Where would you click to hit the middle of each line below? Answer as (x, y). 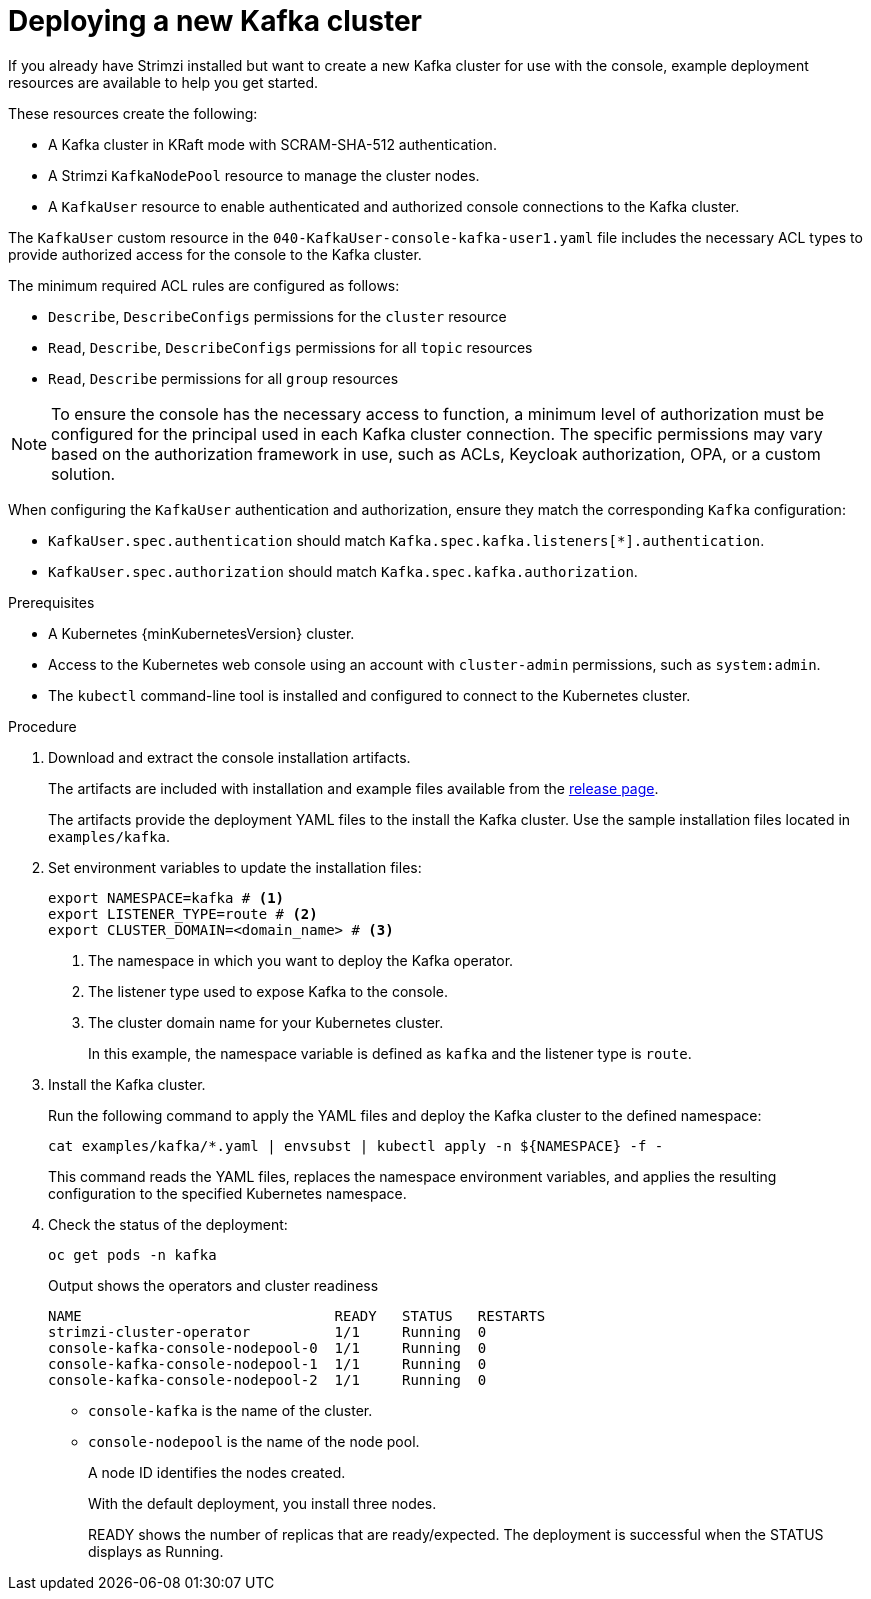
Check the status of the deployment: (168, 1224)
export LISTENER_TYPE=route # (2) (183, 913)
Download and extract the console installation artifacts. (229, 757)
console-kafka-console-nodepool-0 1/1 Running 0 (267, 1347)
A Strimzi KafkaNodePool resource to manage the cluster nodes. (264, 175)
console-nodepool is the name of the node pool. (254, 1441)
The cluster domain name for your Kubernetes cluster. (266, 1022)
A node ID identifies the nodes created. (217, 1472)
